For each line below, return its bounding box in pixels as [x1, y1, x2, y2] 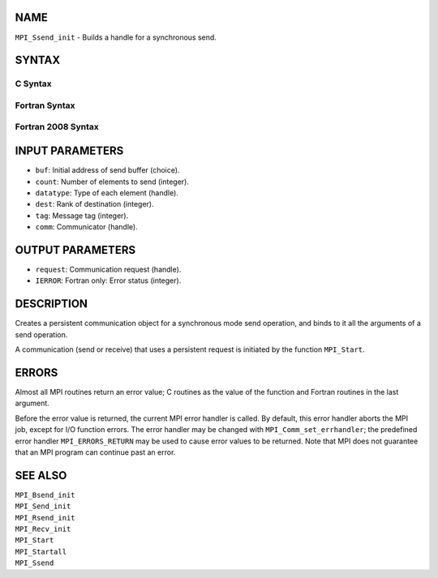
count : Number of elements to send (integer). [35, 177, 190, 186]
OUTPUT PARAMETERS [15, 243, 136, 257]
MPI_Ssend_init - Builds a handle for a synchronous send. [15, 32, 217, 42]
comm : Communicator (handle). [35, 222, 138, 232]
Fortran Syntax [15, 100, 75, 111]
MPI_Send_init [15, 502, 71, 511]
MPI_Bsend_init [15, 490, 76, 499]
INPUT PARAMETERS [15, 144, 124, 158]
